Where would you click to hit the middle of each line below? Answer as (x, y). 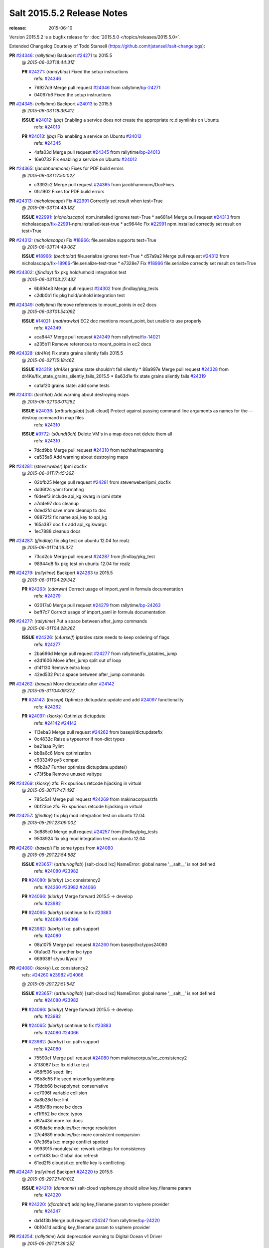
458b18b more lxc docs (58, 1107)
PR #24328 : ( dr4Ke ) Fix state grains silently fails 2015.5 (66, 353)
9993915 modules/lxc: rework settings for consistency (90, 1149)
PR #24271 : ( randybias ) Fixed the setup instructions (75, 71)
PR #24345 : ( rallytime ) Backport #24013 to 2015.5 (61, 104)
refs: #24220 (48, 1195)
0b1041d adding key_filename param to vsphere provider (92, 1227)
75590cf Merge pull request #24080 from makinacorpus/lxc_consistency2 (111, 1058)
